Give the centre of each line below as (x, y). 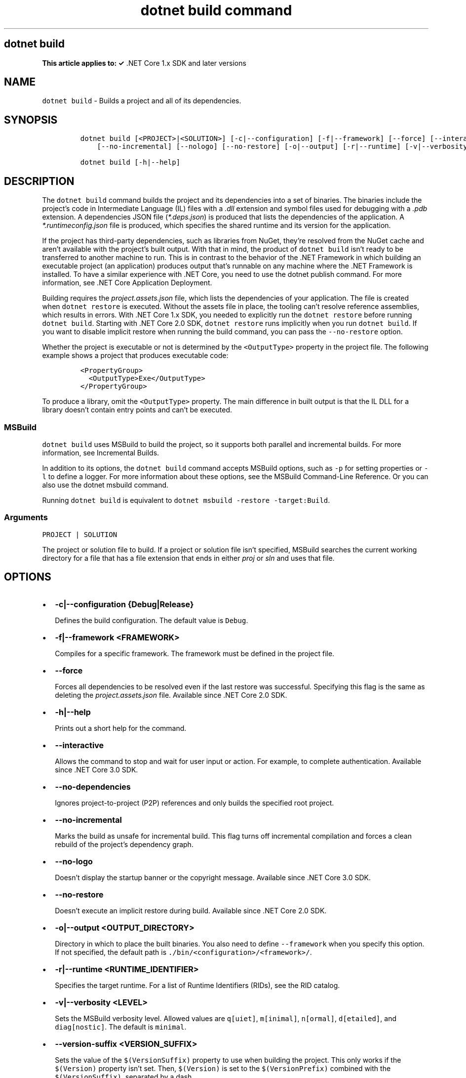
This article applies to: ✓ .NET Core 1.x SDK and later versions (144, 63)
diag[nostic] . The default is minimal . (121, 1027)
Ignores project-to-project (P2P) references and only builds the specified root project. (194, 803)
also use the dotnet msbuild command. (105, 485)
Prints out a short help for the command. (121, 728)
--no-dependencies (93, 787)
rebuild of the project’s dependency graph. (124, 845)
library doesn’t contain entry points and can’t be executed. (137, 410)
